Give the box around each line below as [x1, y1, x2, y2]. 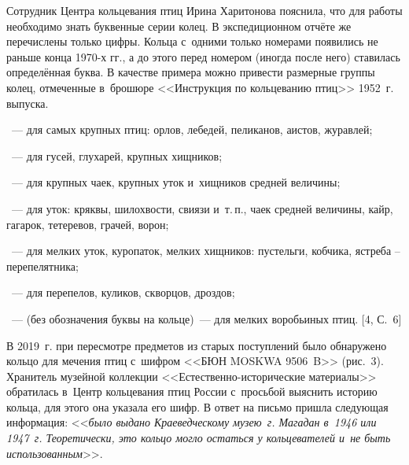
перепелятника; [6, 257, 79, 274]
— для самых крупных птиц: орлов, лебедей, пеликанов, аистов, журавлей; [11, 121, 373, 138]
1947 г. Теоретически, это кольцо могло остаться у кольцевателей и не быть [6, 430, 391, 446]
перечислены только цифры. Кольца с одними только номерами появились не [6, 33, 378, 50]
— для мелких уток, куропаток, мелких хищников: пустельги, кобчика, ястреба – [11, 242, 400, 259]
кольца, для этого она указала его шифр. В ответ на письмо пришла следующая [6, 398, 389, 415]
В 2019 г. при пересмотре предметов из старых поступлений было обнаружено [6, 337, 387, 353]
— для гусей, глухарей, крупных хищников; [11, 147, 223, 164]
